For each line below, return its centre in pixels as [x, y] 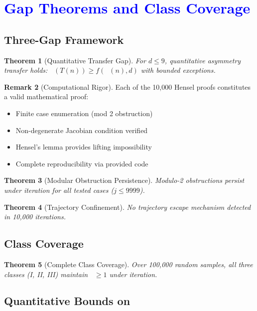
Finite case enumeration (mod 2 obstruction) [84, 113]
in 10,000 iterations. [35, 217]
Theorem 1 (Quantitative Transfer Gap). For [75, 60]
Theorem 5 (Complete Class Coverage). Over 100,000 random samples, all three [128, 264]
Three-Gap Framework [64, 39]
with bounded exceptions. [178, 70]
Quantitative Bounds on [67, 301]
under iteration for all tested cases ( [59, 190]
